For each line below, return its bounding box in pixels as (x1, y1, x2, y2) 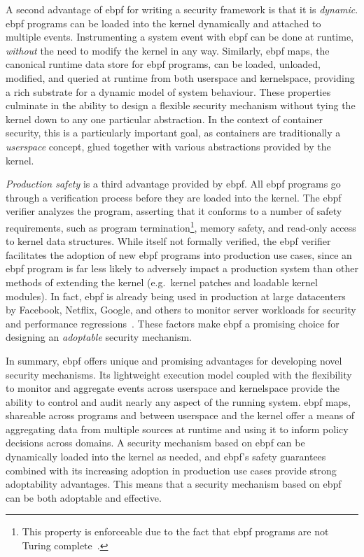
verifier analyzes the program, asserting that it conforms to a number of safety (6, 204, 342, 218)
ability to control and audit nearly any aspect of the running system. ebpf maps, (6, 394, 351, 409)
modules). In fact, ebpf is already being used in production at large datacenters (6, 288, 346, 303)
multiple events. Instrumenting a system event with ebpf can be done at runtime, (6, 29, 353, 44)
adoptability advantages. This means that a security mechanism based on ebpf (6, 477, 342, 491)
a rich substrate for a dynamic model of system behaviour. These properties (6, 84, 331, 99)
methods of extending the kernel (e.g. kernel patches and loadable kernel (6, 274, 318, 289)
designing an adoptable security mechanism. (6, 330, 192, 344)
